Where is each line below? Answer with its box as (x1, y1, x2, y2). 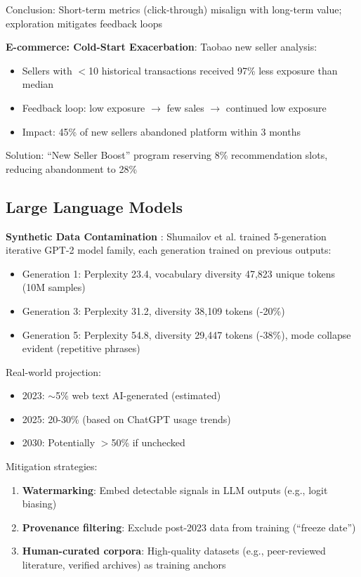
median (22, 77, 54, 91)
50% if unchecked (111, 435, 185, 450)
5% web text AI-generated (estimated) (55, 388, 221, 403)
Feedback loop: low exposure (22, 100, 145, 115)
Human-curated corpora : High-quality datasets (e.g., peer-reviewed (22, 543, 326, 558)
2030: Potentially (22, 435, 96, 450)
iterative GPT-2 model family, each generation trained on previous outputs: (6, 242, 332, 257)
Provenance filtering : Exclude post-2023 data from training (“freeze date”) (22, 519, 356, 534)
